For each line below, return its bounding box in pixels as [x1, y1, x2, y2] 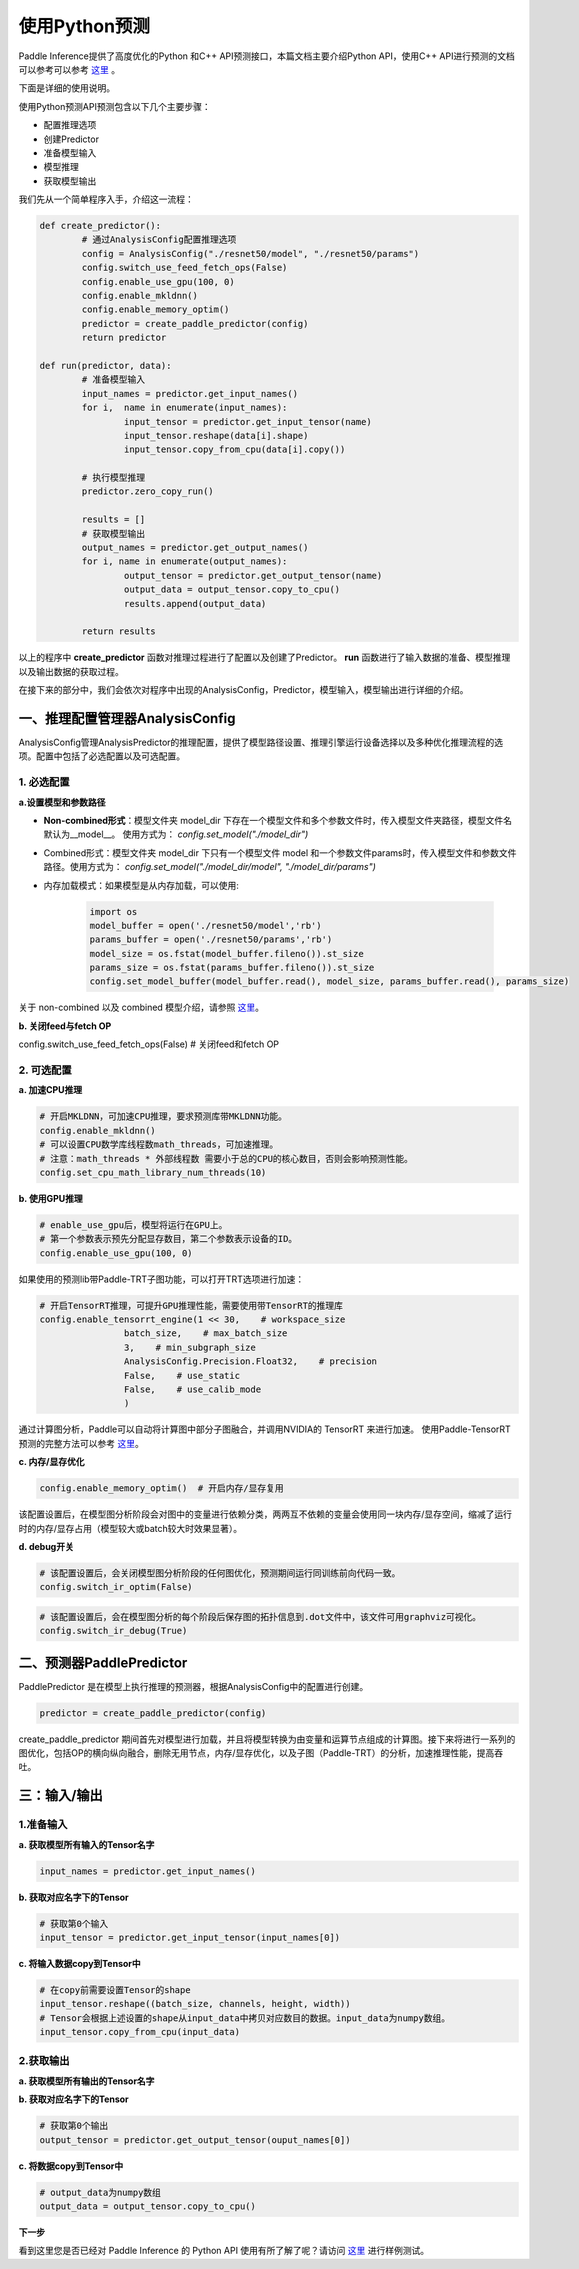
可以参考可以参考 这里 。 [18, 63, 120, 75]
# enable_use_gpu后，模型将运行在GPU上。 [39, 1219, 228, 1230]
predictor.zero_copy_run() [81, 486, 214, 497]
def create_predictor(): [39, 220, 162, 232]
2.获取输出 [18, 2054, 70, 2068]
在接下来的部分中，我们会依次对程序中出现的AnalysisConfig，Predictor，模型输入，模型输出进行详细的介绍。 [18, 684, 469, 696]
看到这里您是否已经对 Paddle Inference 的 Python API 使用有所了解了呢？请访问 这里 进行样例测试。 [18, 2245, 430, 2257]
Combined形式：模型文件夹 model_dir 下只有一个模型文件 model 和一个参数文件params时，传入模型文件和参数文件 [43, 846, 517, 859]
